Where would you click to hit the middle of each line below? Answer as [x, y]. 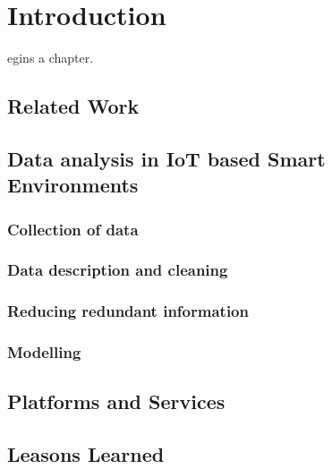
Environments [73, 185]
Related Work [73, 106]
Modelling [44, 352]
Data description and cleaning [118, 270]
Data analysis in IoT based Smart [166, 158]
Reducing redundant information [128, 311]
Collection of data [73, 229]
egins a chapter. [51, 58]
